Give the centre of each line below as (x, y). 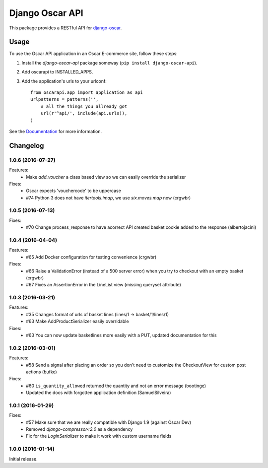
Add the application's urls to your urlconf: (64, 81)
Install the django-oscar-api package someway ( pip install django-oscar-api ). (109, 63)
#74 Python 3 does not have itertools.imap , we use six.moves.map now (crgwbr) (108, 198)
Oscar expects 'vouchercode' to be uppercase (73, 191)
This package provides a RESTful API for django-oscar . (66, 28)
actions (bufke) (41, 372)
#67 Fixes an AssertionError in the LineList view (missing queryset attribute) (103, 285)
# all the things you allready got (84, 106)
